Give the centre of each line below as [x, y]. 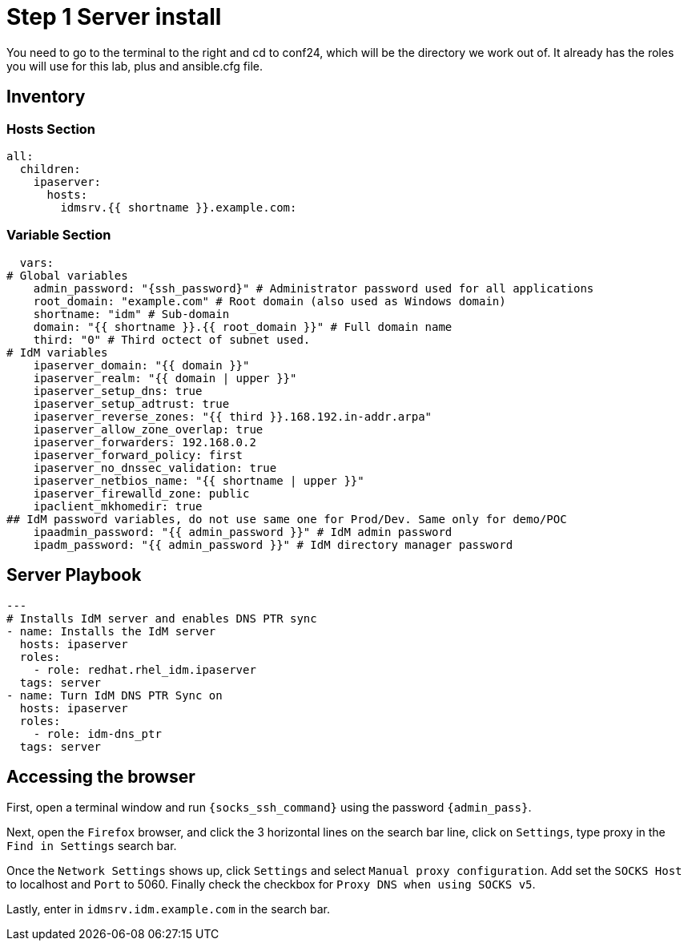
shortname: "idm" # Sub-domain [131, 314]
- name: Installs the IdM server [111, 631]
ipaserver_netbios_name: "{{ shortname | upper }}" [199, 480]
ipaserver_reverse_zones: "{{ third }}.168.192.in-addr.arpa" [233, 416]
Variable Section [59, 235]
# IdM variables [57, 352]
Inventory [46, 97]
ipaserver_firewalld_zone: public [141, 493]
